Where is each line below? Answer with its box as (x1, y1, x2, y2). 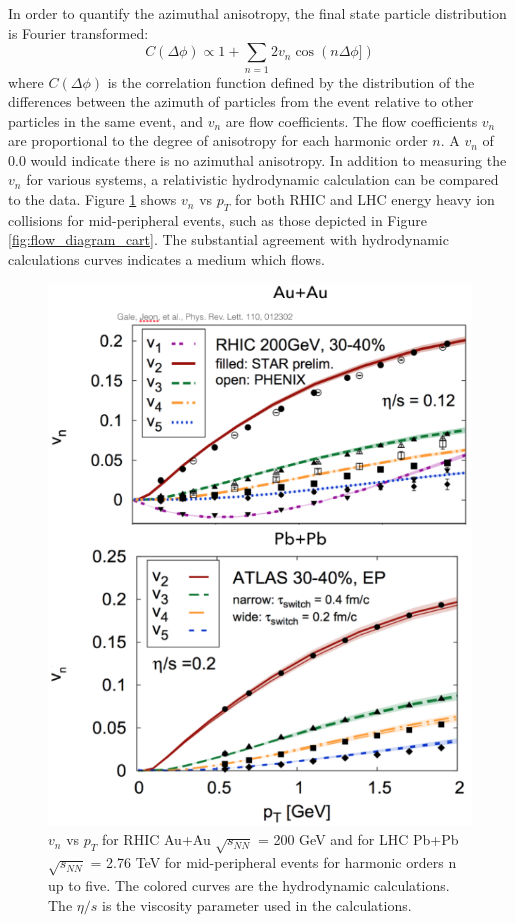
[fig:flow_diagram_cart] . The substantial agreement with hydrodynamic (8, 229, 449, 250)
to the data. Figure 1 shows (8, 189, 177, 210)
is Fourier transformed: (8, 22, 149, 43)
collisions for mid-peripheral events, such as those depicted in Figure (8, 209, 427, 230)
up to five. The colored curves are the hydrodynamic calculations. (48, 874, 450, 895)
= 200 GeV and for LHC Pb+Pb (257, 829, 459, 850)
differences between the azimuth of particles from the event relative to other (8, 91, 474, 112)
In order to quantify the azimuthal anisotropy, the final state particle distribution (8, 3, 507, 23)
